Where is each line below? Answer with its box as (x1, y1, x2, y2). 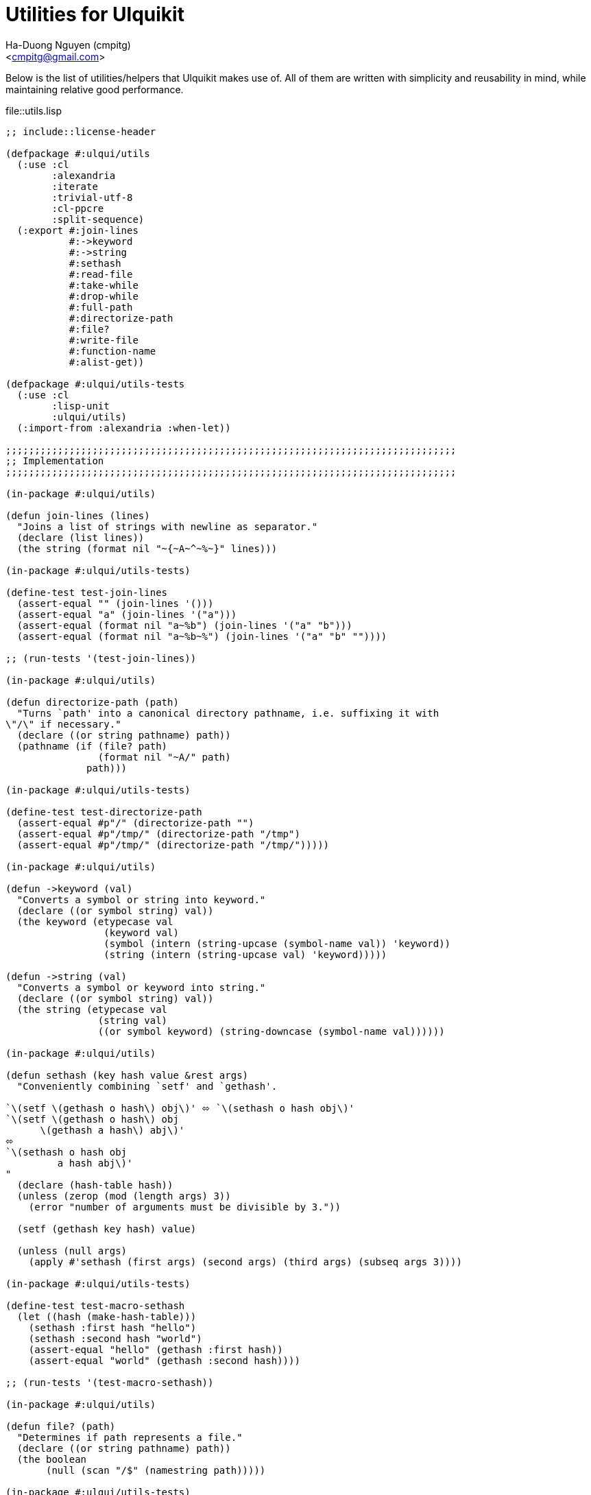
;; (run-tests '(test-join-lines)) (5, 652, 197, 664)
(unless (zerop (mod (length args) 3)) (16, 1190, 231, 1201)
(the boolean (16, 1453, 87, 1465)
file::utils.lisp (5, 104, 62, 117)
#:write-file (69, 334, 138, 346)
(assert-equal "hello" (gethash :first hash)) (28, 1343, 283, 1355)
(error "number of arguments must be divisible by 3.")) (28, 1201, 341, 1212)
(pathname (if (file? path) (16, 740, 168, 752)
